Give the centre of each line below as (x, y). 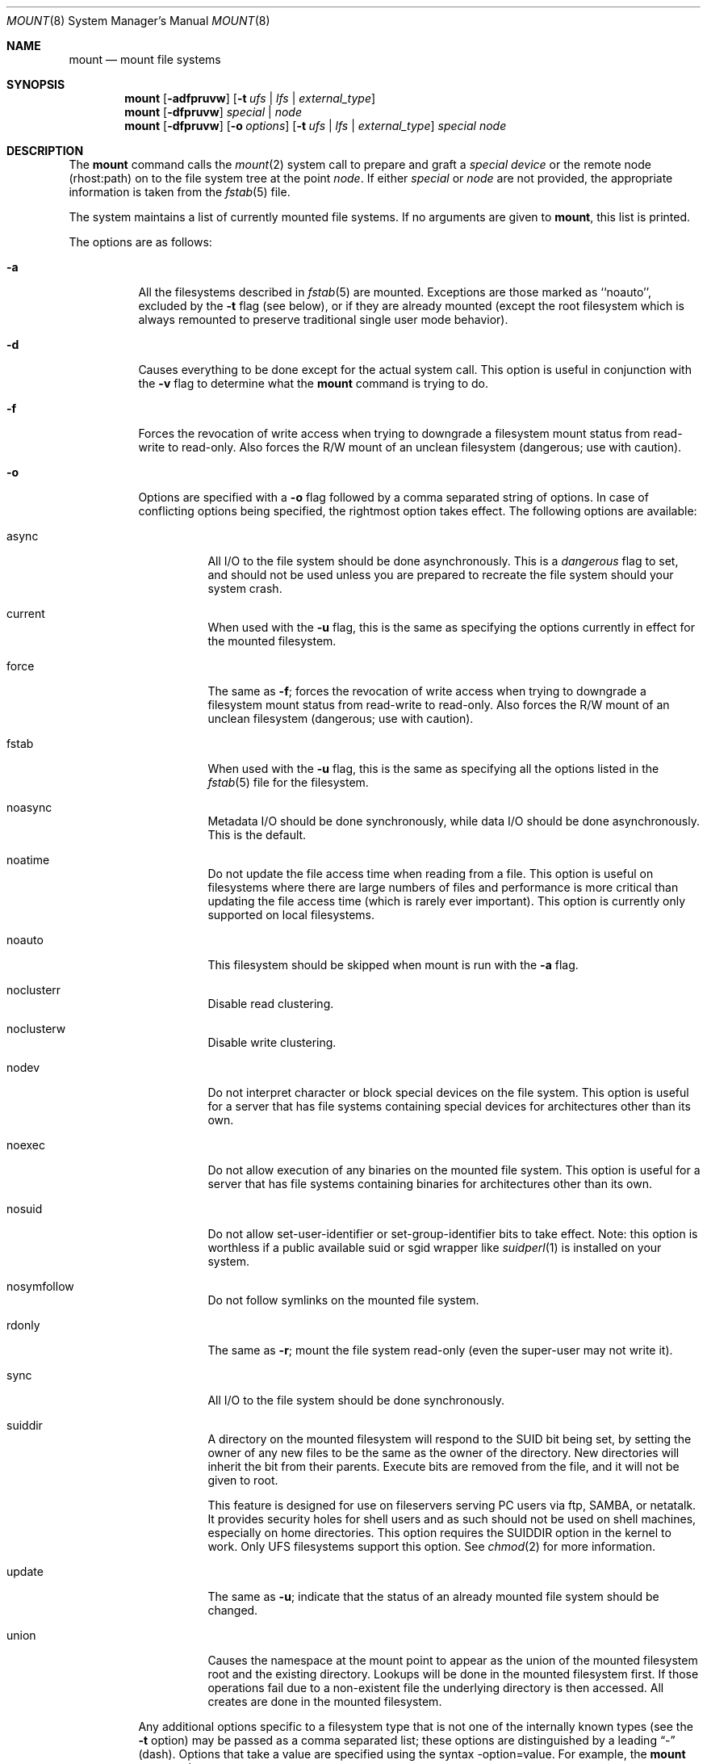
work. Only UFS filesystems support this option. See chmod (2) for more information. (432, 1546)
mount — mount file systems (145, 59)
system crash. (245, 588)
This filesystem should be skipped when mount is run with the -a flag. (393, 965)
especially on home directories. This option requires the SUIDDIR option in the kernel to (439, 1533)
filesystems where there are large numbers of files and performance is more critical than (443, 887)
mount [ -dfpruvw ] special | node (213, 112)
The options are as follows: (140, 242)
